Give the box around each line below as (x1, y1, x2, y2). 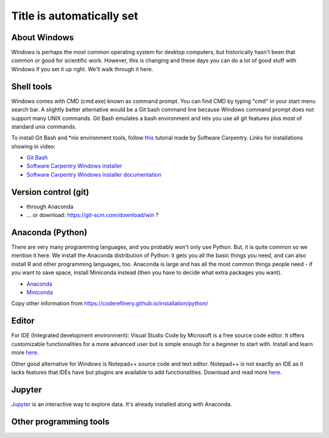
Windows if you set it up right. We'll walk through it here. (11, 65, 154, 72)
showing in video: (11, 143, 56, 150)
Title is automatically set (11, 9, 138, 23)
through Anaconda (26, 203, 74, 210)
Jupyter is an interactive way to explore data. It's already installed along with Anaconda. (11, 400, 232, 408)
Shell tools (11, 81, 52, 91)
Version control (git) (11, 186, 90, 197)
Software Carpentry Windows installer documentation (26, 171, 161, 178)
